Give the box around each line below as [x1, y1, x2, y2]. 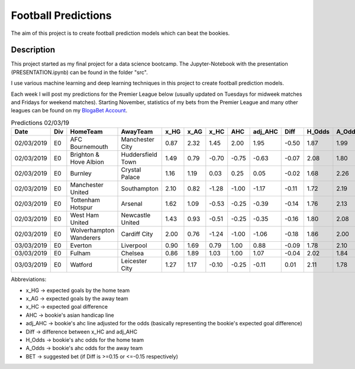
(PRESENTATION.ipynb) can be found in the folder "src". [11, 69, 148, 76]
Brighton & [70, 151, 100, 159]
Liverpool [121, 241, 147, 250]
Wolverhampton [70, 226, 115, 235]
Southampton [121, 184, 159, 193]
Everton [70, 241, 92, 250]
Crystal [121, 166, 141, 174]
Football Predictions [11, 9, 112, 22]
